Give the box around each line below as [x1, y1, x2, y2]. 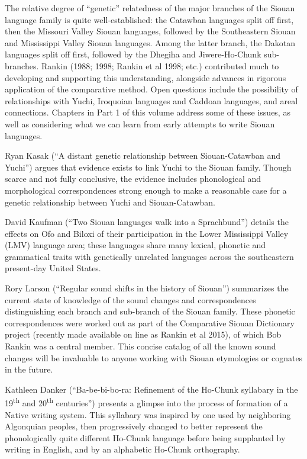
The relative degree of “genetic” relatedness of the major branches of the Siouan [5, 2, 295, 14]
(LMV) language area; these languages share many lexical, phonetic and [5, 239, 266, 251]
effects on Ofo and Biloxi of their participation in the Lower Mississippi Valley [5, 227, 289, 239]
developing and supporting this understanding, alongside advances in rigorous [5, 71, 286, 84]
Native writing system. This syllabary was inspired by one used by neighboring [5, 408, 291, 421]
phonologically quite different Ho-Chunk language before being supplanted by [5, 431, 286, 444]
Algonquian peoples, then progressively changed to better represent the [5, 420, 263, 432]
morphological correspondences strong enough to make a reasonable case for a [5, 184, 287, 196]
